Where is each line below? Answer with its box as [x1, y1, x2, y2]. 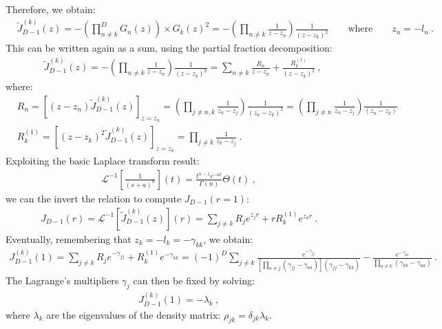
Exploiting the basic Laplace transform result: [6, 153, 200, 168]
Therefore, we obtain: [6, 2, 96, 16]
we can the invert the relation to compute [6, 191, 182, 205]
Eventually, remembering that [6, 231, 131, 246]
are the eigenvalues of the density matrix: [46, 307, 221, 321]
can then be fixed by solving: [133, 273, 255, 287]
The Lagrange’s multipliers [6, 273, 119, 287]
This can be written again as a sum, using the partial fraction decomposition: [6, 41, 333, 55]
